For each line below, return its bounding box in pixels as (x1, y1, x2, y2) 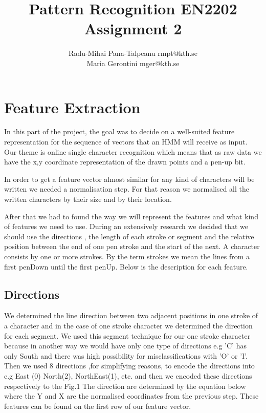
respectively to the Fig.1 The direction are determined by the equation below (4, 380, 246, 391)
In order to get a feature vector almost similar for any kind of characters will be (4, 173, 255, 184)
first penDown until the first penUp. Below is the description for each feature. (4, 261, 248, 272)
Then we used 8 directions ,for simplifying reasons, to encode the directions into (4, 360, 255, 371)
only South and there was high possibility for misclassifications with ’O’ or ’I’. (4, 350, 248, 361)
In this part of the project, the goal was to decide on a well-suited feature (4, 126, 235, 137)
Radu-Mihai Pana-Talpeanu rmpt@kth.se (69, 48, 197, 58)
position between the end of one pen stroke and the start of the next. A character (4, 241, 260, 252)
